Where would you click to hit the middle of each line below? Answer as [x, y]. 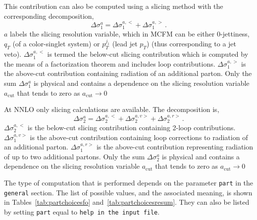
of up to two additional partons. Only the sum [75, 156]
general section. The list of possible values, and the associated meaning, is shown [128, 192]
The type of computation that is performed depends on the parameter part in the [129, 182]
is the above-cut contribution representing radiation [175, 147]
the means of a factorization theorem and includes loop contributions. [110, 63]
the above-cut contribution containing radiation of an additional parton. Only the [128, 73]
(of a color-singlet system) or [56, 44]
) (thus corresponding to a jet [191, 44]
